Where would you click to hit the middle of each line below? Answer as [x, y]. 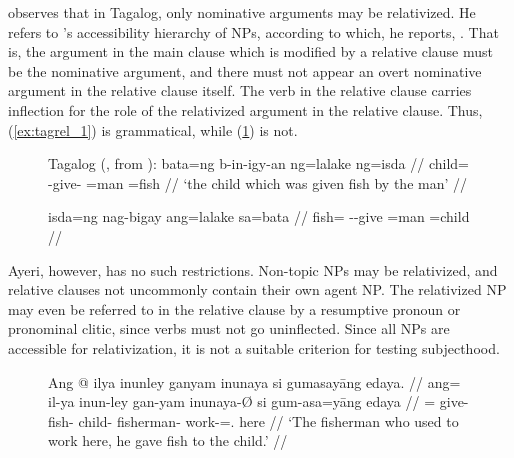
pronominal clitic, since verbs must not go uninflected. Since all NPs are [229, 328]
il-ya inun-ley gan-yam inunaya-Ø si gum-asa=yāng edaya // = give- [258, 401]
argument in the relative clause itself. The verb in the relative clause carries [240, 90]
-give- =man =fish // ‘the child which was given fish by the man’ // [258, 182]
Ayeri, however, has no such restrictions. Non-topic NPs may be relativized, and [253, 269]
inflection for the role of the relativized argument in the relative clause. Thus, [245, 109]
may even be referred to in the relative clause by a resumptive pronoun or [234, 308]
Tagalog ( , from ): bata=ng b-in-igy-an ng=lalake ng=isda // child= [258, 163]
